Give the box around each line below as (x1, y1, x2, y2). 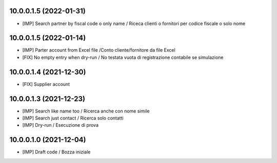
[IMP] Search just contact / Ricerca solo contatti (22, 115, 124, 121)
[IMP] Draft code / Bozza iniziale (22, 149, 91, 155)
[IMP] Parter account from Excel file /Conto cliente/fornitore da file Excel (22, 47, 175, 53)
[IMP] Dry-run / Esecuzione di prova (22, 122, 99, 128)
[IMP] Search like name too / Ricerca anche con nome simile (22, 108, 150, 114)
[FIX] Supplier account (22, 81, 70, 87)
